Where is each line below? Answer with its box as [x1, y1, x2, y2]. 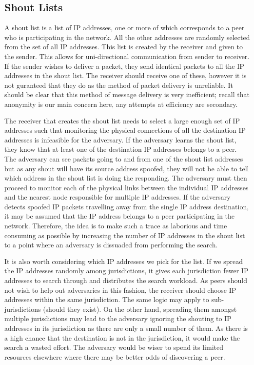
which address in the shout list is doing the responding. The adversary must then [4, 173, 247, 183]
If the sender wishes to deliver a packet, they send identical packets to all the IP [4, 61, 244, 71]
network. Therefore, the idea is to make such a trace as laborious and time [4, 221, 227, 231]
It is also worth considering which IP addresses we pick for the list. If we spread [4, 256, 243, 266]
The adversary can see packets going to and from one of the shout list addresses [4, 153, 243, 163]
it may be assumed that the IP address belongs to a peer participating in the [4, 211, 235, 221]
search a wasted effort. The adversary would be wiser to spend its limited [4, 342, 223, 352]
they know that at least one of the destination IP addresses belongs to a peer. [4, 144, 237, 154]
